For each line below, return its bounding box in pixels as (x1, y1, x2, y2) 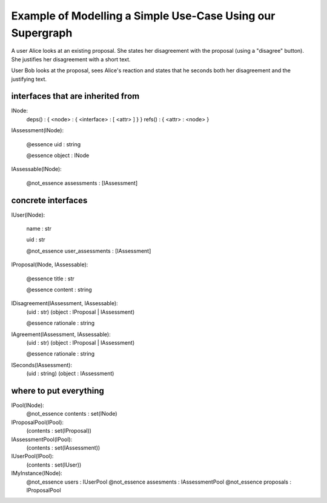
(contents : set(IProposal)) (26, 427, 92, 434)
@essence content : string (26, 286, 92, 294)
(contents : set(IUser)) (26, 461, 82, 468)
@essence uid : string (26, 140, 81, 148)
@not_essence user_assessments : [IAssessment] (26, 247, 151, 254)
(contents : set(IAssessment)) (26, 444, 101, 451)
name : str (26, 225, 51, 232)
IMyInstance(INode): (11, 470, 63, 477)
